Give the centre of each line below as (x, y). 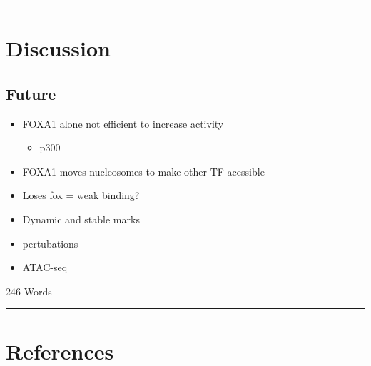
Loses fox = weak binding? (81, 195)
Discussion (58, 48)
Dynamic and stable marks (81, 219)
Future (31, 93)
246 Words (29, 291)
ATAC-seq (45, 267)
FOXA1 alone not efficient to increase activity (123, 123)
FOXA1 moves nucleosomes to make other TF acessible (143, 171)
